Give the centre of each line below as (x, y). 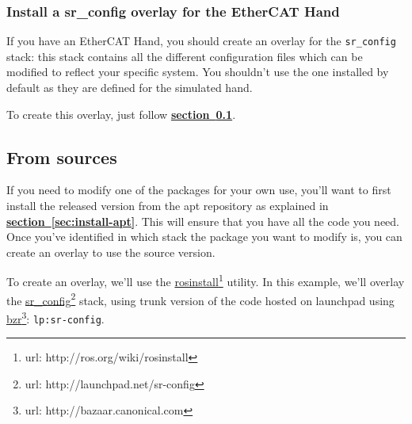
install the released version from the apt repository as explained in (168, 206)
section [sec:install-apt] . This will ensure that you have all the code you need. (203, 221)
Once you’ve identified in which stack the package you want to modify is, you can (204, 237)
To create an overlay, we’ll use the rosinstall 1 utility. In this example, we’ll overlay (206, 281)
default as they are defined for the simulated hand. (130, 88)
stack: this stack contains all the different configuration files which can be (185, 56)
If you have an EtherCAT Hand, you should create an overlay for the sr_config (201, 41)
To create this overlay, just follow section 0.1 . (121, 114)
